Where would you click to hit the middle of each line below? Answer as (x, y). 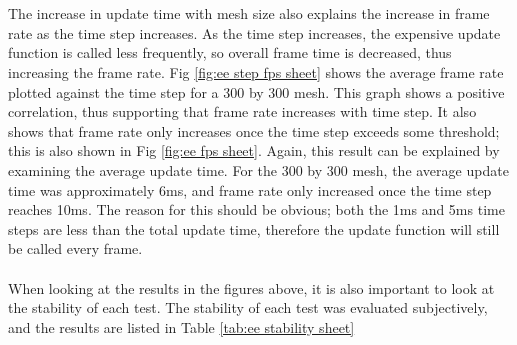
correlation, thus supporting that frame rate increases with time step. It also (242, 111)
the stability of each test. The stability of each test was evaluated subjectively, (248, 307)
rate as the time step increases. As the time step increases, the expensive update (254, 32)
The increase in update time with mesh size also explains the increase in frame (249, 13)
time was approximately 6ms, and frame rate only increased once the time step (250, 189)
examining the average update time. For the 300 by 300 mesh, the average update (258, 169)
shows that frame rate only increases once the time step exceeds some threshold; (254, 130)
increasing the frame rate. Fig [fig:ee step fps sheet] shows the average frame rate (256, 71)
